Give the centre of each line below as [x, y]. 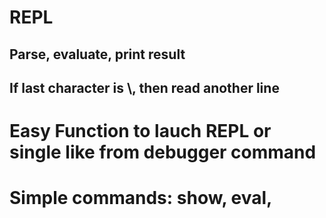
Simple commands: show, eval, [141, 198]
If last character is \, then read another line [144, 87]
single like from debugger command [163, 152]
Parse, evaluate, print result [97, 54]
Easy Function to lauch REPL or [140, 131]
